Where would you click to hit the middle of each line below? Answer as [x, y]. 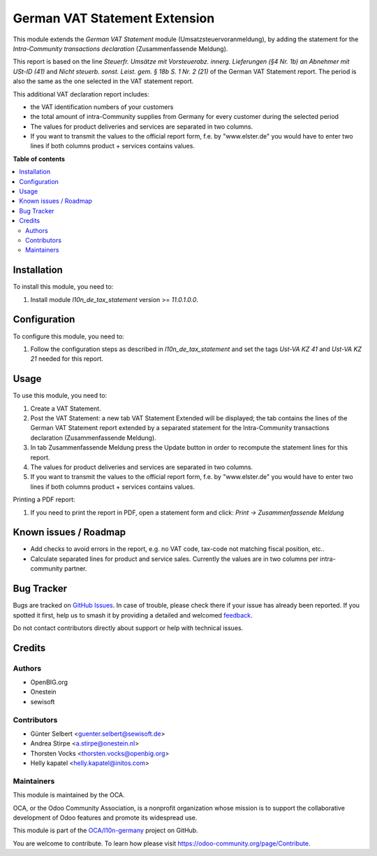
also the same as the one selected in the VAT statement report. [103, 81]
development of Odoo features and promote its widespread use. [105, 818]
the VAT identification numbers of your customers [102, 107]
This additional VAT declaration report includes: [81, 94]
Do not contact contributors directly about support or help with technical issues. [128, 628]
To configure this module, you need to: [69, 336]
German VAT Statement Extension [114, 18]
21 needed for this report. [67, 359]
